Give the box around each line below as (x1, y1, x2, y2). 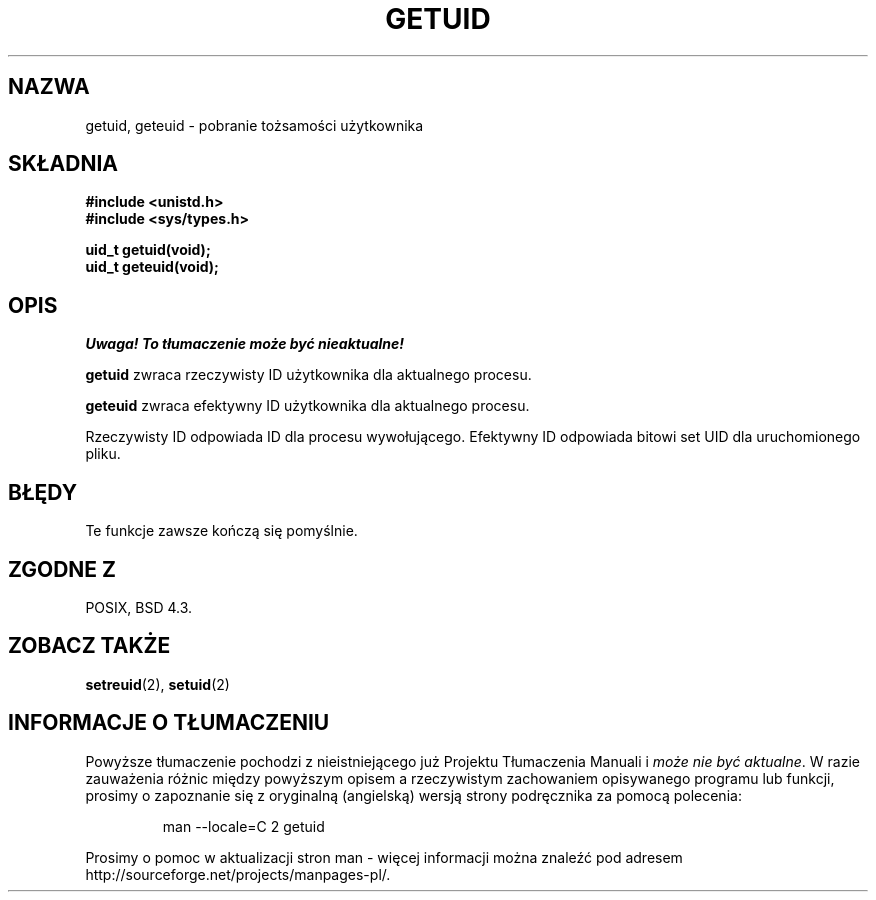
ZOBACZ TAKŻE (8, 633, 171, 659)
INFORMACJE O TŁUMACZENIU (8, 710, 330, 736)
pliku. (85, 445, 121, 463)
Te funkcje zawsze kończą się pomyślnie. (85, 522, 358, 540)
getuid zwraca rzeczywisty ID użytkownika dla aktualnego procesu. (85, 366, 532, 384)
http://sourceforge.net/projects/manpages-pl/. (85, 865, 391, 883)
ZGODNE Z (8, 556, 117, 582)
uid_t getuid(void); (85, 241, 211, 259)
